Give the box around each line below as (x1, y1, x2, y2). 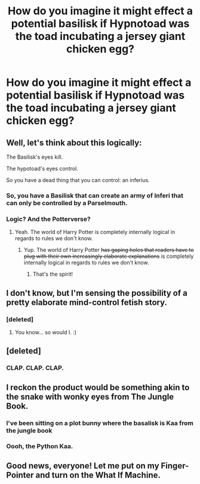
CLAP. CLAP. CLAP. (6, 364, 64, 372)
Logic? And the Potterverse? (6, 215, 91, 223)
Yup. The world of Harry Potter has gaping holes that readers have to (23, 246, 194, 254)
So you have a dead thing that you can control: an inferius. (6, 177, 150, 183)
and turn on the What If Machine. (35, 470, 161, 480)
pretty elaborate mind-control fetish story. (6, 297, 167, 307)
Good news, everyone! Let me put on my (6, 461, 159, 471)
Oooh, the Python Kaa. (6, 442, 73, 451)
